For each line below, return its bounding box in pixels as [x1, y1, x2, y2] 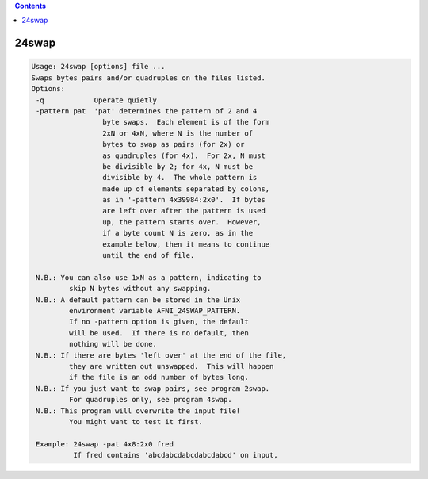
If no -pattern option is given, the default [68, 317, 249, 327]
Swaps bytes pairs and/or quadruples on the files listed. [31, 73, 266, 82]
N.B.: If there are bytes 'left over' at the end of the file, [36, 351, 287, 360]
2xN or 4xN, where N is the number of [101, 128, 254, 138]
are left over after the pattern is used [101, 206, 266, 216]
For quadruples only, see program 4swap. [68, 395, 233, 404]
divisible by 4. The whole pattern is [101, 173, 258, 182]
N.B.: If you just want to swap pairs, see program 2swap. [36, 384, 270, 393]
